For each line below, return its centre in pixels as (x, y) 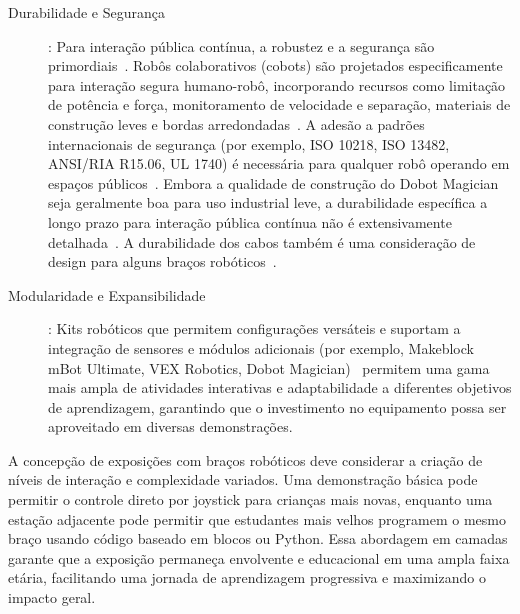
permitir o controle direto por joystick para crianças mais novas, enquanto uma (250, 499)
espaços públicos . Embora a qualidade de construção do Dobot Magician (273, 182)
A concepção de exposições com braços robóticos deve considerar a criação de (245, 459)
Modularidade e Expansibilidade (107, 294)
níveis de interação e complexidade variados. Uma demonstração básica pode (243, 479)
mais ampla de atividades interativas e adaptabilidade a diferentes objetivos (280, 387)
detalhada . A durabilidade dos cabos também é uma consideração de (262, 241)
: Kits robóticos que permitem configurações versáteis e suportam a (254, 328)
